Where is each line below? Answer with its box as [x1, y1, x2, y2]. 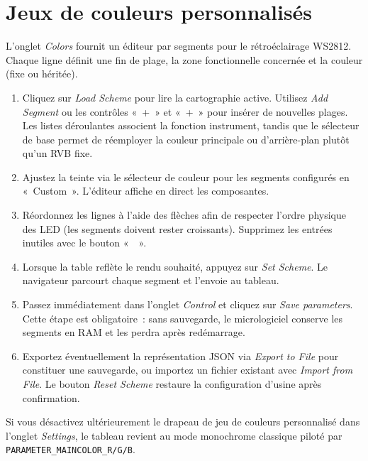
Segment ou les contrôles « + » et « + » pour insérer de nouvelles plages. [22, 104, 348, 119]
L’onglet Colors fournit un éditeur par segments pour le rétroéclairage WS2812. [6, 38, 352, 53]
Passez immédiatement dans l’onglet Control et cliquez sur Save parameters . [22, 297, 353, 312]
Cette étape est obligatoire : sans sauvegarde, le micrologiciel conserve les [22, 310, 343, 325]
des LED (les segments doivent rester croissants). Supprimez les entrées [22, 221, 333, 236]
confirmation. [22, 390, 80, 405]
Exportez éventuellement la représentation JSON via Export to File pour [22, 348, 339, 363]
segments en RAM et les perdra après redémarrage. [22, 325, 245, 340]
